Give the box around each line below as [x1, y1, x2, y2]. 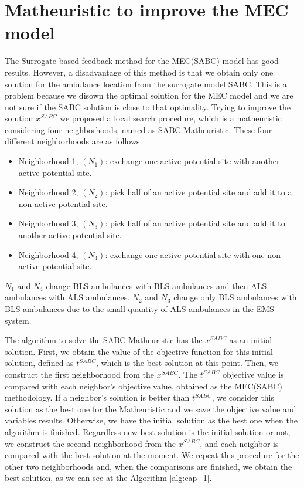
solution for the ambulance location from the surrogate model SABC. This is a [5, 77, 287, 90]
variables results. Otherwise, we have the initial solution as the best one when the [5, 414, 298, 426]
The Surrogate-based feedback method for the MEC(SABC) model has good [5, 55, 279, 67]
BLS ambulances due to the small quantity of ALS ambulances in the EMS [5, 303, 274, 314]
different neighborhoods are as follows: [5, 135, 142, 147]
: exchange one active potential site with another [105, 155, 280, 167]
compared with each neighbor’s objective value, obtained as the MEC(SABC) [5, 379, 282, 392]
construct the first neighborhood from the [5, 368, 155, 380]
